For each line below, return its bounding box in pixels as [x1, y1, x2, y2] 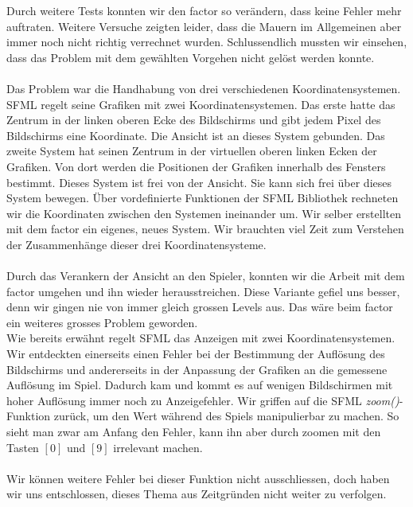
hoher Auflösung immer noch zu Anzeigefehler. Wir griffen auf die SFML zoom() [6, 392, 399, 408]
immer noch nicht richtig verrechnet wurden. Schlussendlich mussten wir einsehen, [6, 33, 407, 50]
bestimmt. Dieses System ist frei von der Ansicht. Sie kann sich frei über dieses [6, 174, 392, 190]
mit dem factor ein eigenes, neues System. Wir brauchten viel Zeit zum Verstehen [6, 220, 404, 237]
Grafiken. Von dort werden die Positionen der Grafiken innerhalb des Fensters [6, 158, 386, 174]
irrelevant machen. [113, 439, 203, 455]
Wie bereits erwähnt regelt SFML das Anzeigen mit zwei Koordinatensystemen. [6, 330, 395, 346]
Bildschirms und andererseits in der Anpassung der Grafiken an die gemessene [6, 361, 388, 377]
